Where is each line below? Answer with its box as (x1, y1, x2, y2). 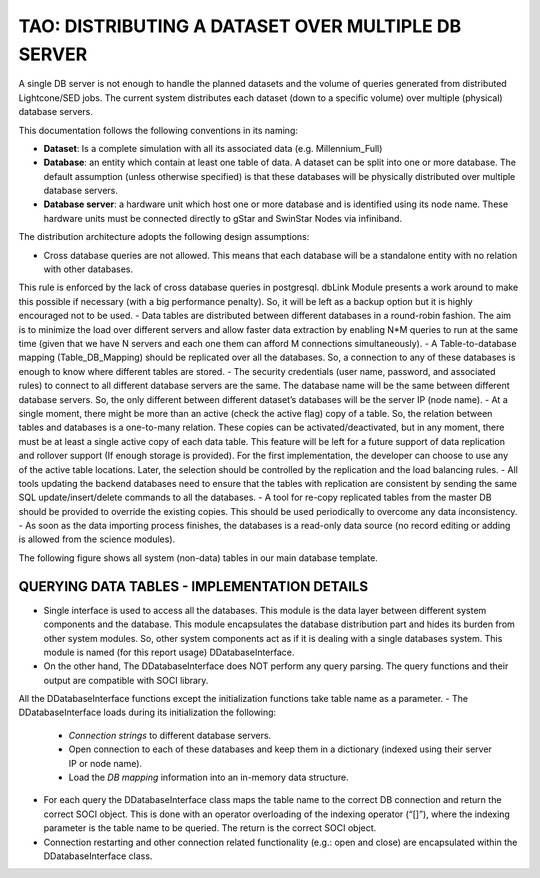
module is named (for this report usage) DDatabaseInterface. (43, 646, 295, 658)
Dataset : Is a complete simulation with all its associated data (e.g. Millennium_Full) (43, 142, 383, 154)
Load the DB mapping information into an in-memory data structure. (68, 771, 349, 784)
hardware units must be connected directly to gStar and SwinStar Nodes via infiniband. (43, 212, 403, 224)
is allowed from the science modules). (18, 533, 176, 545)
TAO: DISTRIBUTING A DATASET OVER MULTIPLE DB (18, 15, 462, 37)
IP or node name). (68, 757, 143, 769)
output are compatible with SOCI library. (43, 674, 209, 686)
